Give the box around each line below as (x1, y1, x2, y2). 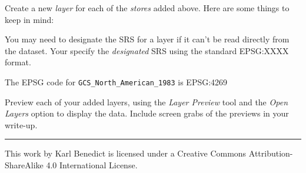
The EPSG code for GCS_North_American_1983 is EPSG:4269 (5, 75, 228, 88)
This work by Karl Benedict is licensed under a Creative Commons (5, 147, 247, 159)
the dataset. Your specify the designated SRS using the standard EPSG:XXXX (5, 44, 289, 56)
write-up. (5, 118, 38, 131)
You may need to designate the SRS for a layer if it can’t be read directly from (5, 33, 290, 45)
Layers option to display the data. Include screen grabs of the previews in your (5, 107, 289, 119)
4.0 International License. (46, 159, 138, 171)
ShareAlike (5, 159, 44, 171)
